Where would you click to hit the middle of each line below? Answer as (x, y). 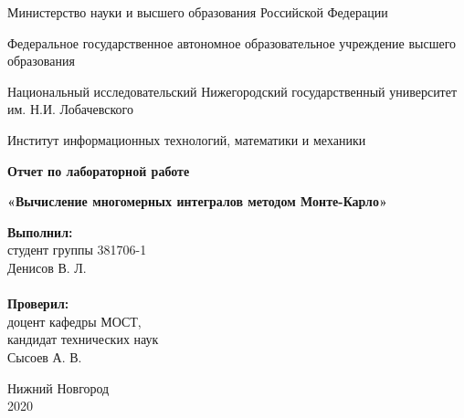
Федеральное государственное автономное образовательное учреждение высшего (232, 42)
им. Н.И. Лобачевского (70, 109)
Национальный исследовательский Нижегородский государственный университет (232, 91)
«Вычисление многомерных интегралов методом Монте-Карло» (197, 201)
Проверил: (38, 303)
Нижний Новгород (58, 387)
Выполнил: (40, 231)
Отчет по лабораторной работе (99, 170)
